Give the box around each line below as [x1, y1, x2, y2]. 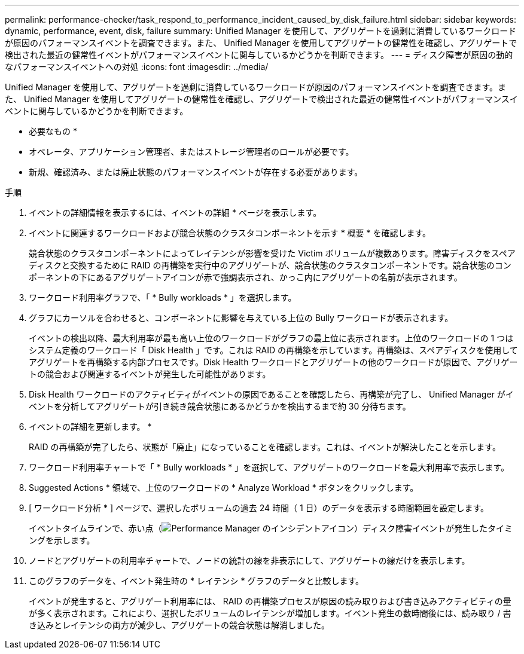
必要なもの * [29, 126, 77, 136]
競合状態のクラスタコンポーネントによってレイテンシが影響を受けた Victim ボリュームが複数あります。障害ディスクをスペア [29, 248, 516, 258]
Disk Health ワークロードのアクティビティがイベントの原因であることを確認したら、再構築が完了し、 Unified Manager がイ [29, 389, 514, 399]
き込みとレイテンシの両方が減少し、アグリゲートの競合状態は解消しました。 [29, 620, 330, 630]
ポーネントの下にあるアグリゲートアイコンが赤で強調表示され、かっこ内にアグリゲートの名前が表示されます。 [29, 272, 462, 282]
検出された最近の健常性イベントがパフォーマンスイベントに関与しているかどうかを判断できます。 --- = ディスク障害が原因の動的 [5, 50, 513, 60]
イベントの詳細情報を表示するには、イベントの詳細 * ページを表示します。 [29, 207, 322, 218]
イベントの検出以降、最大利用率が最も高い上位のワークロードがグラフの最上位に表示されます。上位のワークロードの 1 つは [29, 333, 514, 343]
